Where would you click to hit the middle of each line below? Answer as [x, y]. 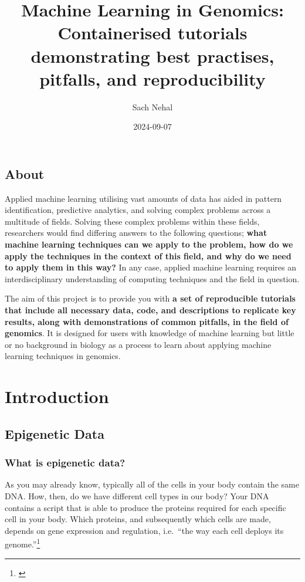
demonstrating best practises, [152, 55]
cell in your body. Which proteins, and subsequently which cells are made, [138, 519]
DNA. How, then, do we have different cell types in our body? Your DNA [137, 495]
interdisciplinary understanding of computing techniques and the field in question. [152, 278]
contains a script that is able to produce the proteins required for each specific [145, 507]
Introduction [57, 396]
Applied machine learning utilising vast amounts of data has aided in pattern [143, 198]
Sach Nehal [152, 106]
